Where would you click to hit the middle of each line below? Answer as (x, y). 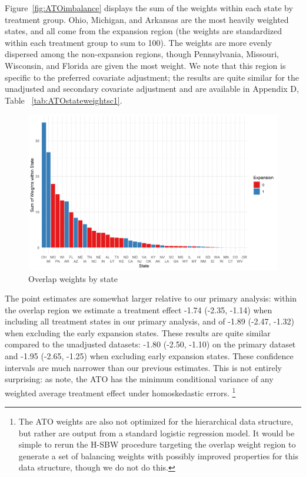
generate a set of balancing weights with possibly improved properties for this (158, 456)
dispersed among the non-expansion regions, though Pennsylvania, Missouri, (142, 54)
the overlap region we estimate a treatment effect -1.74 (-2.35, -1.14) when (139, 309)
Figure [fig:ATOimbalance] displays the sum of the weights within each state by (149, 8)
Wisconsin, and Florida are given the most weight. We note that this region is (145, 65)
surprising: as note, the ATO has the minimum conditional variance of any (139, 379)
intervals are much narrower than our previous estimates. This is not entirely (143, 367)
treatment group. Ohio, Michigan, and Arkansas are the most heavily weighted (147, 19)
